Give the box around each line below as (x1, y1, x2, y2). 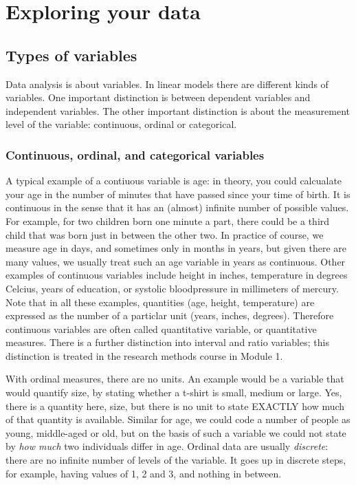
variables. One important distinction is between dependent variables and (5, 90, 311, 105)
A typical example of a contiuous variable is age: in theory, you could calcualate (5, 173, 342, 188)
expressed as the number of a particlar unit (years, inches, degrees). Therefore (5, 308, 334, 323)
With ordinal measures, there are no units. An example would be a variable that (5, 371, 344, 386)
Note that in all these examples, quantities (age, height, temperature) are (5, 294, 315, 309)
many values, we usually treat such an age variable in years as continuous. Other (5, 254, 346, 268)
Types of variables (5, 44, 137, 65)
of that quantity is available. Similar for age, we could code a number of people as (5, 412, 351, 427)
